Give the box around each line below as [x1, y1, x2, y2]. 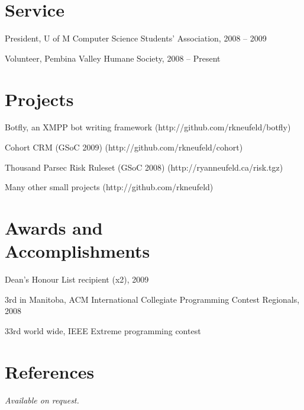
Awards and [5, 216, 103, 239]
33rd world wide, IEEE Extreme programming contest [5, 324, 201, 337]
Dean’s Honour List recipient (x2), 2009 [5, 273, 149, 286]
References [5, 359, 95, 383]
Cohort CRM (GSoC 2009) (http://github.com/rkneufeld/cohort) [5, 141, 243, 153]
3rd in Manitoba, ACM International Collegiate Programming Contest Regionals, [5, 293, 300, 305]
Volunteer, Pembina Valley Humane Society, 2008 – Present [5, 52, 221, 64]
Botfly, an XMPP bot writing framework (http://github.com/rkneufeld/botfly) [5, 121, 291, 133]
